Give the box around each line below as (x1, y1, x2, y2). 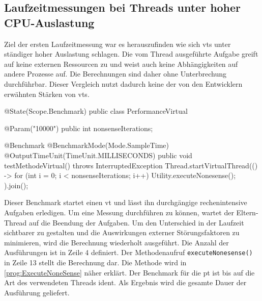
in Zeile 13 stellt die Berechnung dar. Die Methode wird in (4, 257, 187, 267)
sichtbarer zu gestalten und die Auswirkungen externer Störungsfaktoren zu (4, 227, 240, 238)
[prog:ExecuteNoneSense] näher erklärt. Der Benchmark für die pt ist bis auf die (4, 267, 255, 278)
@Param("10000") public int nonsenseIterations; (4, 122, 153, 133)
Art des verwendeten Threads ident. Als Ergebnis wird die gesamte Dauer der (4, 277, 247, 288)
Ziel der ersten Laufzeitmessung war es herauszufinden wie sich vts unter (4, 38, 231, 49)
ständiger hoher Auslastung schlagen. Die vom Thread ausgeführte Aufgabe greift (4, 48, 258, 59)
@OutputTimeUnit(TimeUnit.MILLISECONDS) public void (4, 149, 192, 160)
